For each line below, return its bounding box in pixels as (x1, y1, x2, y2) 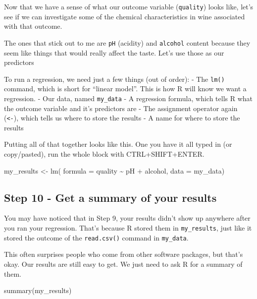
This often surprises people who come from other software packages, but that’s (4, 249, 243, 259)
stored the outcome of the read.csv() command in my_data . (4, 232, 189, 242)
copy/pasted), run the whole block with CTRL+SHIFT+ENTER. (4, 149, 205, 159)
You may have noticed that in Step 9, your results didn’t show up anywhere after (4, 213, 251, 223)
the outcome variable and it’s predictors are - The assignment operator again (4, 103, 238, 113)
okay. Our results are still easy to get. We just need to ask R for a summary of (4, 258, 243, 269)
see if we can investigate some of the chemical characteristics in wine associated (4, 11, 245, 21)
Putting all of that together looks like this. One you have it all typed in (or (4, 139, 232, 149)
